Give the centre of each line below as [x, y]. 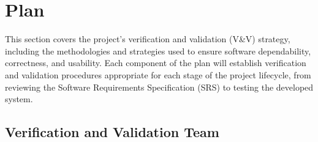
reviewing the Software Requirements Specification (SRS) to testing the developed [159, 87]
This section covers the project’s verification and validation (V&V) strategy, [148, 39]
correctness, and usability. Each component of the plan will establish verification [156, 63]
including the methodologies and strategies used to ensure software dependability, [158, 50]
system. [19, 99]
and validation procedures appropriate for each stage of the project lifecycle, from [158, 74]
